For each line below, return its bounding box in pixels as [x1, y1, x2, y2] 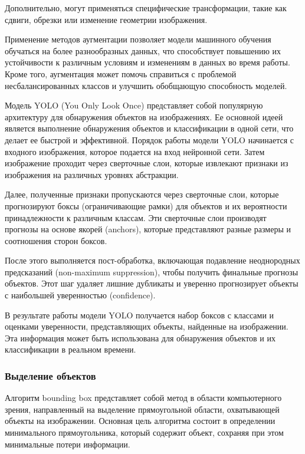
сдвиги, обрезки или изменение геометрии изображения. [5, 13, 208, 25]
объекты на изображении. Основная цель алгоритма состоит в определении [5, 414, 276, 427]
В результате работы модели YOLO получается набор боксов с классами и [5, 308, 274, 321]
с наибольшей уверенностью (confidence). [5, 289, 156, 301]
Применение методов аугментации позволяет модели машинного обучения [5, 33, 271, 45]
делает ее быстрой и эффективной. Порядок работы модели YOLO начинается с [5, 133, 294, 146]
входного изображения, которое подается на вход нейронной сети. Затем [5, 145, 265, 157]
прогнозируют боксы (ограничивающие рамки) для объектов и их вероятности [5, 199, 287, 212]
